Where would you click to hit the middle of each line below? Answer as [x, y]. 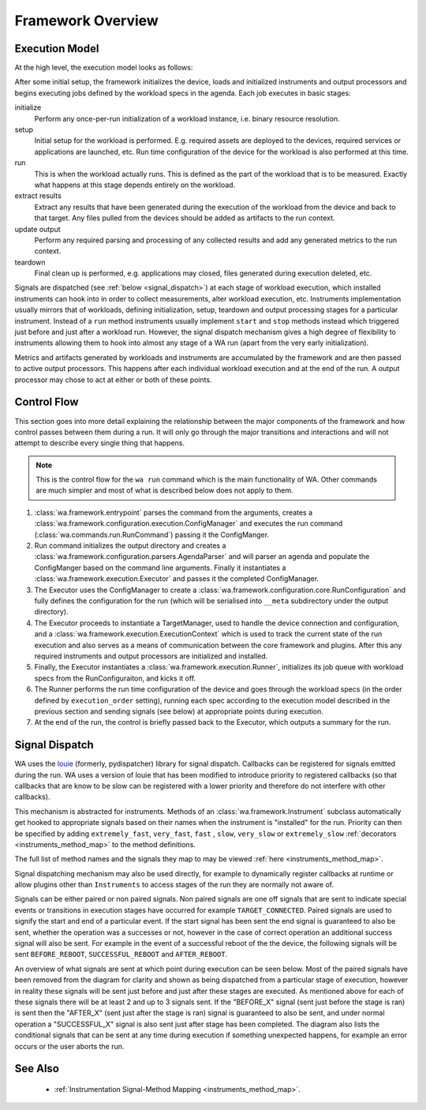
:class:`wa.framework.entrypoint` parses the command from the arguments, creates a [174, 512]
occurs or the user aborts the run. [69, 1046]
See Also [37, 1069]
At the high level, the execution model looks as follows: [104, 68]
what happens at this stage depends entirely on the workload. [135, 185]
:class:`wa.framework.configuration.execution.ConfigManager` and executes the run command [189, 523]
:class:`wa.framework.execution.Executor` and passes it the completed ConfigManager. [177, 579]
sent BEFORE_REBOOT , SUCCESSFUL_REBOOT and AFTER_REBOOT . [121, 954]
